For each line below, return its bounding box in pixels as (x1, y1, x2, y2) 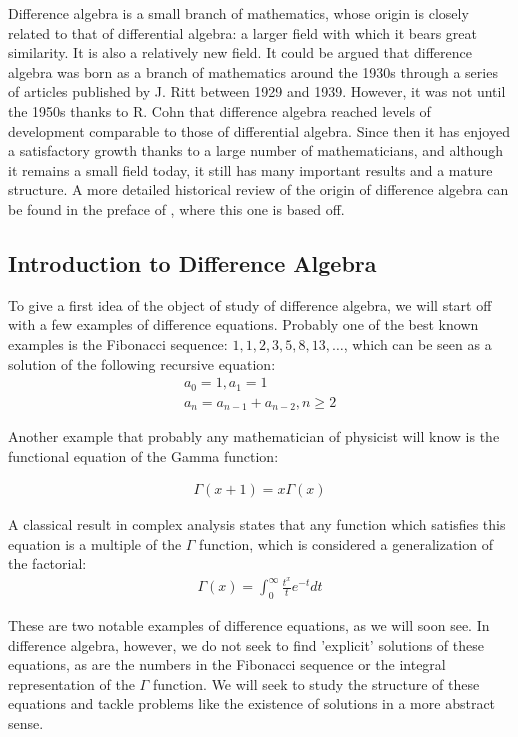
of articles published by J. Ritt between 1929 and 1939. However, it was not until (8, 81, 506, 102)
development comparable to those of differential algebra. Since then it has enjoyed (8, 120, 510, 141)
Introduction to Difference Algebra (8, 247, 377, 278)
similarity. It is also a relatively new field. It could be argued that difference (8, 42, 472, 63)
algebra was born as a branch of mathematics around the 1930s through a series (8, 61, 498, 82)
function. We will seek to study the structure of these (152, 673, 480, 694)
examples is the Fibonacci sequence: (8, 333, 228, 354)
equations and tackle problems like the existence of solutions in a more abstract (8, 693, 496, 714)
